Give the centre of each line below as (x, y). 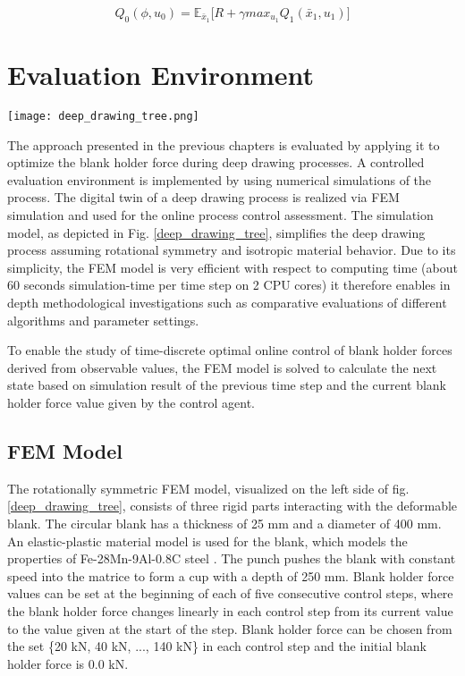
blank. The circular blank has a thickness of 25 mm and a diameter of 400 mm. (224, 523)
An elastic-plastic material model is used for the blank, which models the (207, 541)
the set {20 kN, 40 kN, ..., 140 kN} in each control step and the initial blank (217, 646)
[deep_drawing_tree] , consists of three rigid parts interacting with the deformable (232, 506)
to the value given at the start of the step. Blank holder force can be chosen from (230, 628)
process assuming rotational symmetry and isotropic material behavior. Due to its (232, 250)
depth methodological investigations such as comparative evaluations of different (227, 302)
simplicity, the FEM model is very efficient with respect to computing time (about (232, 267)
